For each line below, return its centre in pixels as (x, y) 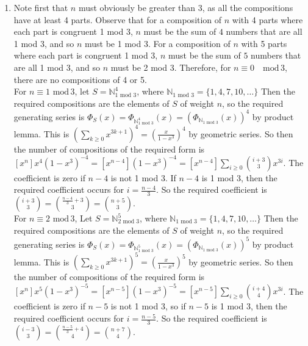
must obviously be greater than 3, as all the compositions (186, 7)
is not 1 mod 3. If (143, 177)
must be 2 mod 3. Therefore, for (171, 67)
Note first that (41, 7)
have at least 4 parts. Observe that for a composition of (118, 19)
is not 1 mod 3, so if (148, 306)
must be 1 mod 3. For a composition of (157, 43)
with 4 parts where (267, 19)
